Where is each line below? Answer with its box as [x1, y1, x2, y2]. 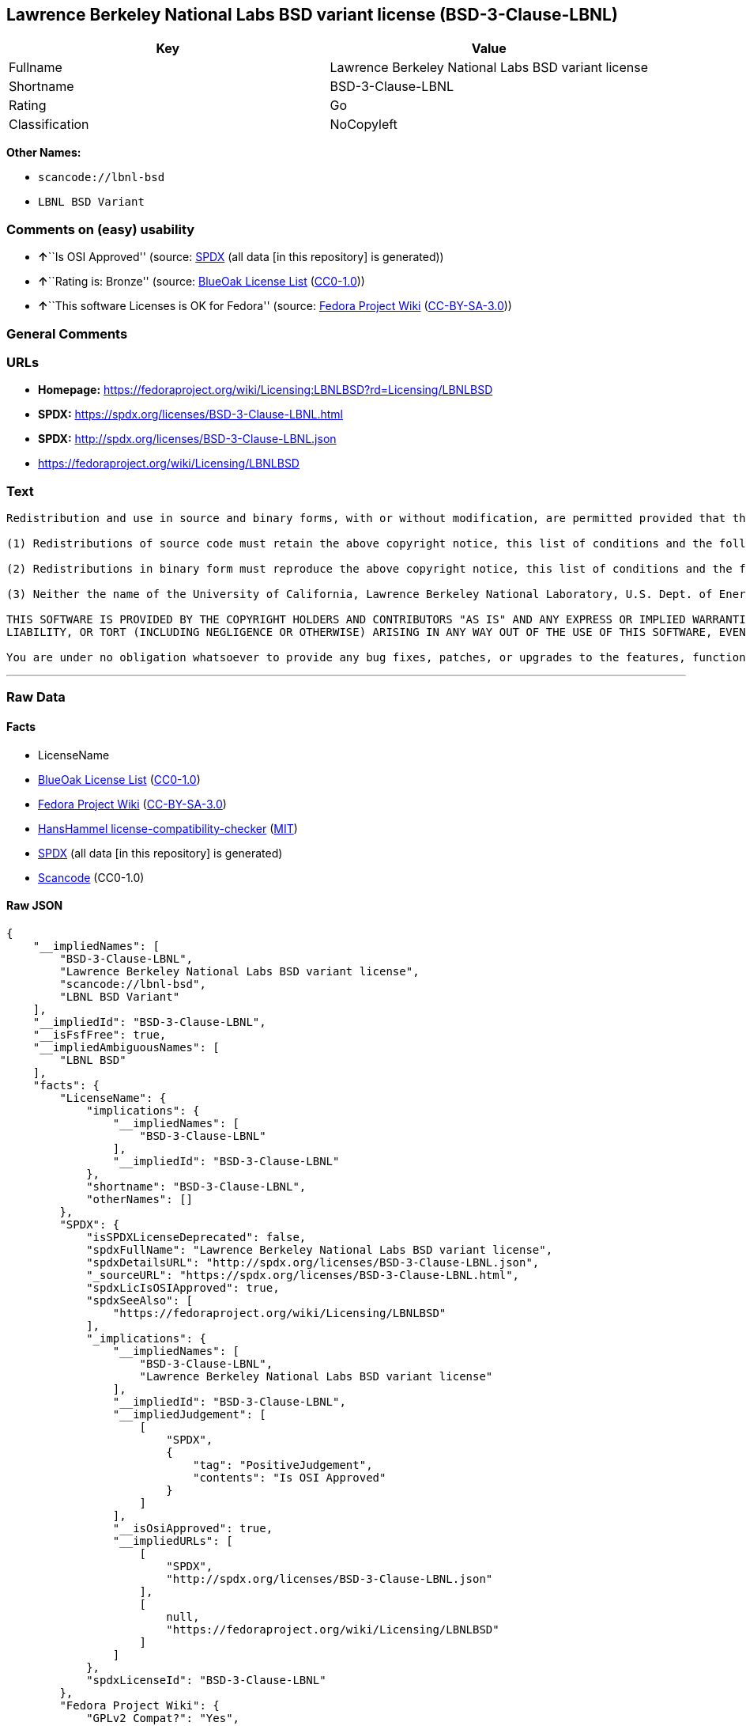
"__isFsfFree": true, [32, 1028, 167, 1041]
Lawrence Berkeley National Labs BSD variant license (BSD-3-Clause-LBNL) [6, 5, 618, 25]
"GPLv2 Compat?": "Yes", [86, 1711, 240, 1724]
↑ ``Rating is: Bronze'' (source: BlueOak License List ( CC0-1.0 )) [38, 274, 365, 289]
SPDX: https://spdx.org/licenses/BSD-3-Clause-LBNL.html [38, 407, 344, 422]
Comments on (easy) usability [6, 221, 195, 237]
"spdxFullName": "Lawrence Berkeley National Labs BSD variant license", [86, 1243, 553, 1256]
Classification [9, 116, 89, 133]
